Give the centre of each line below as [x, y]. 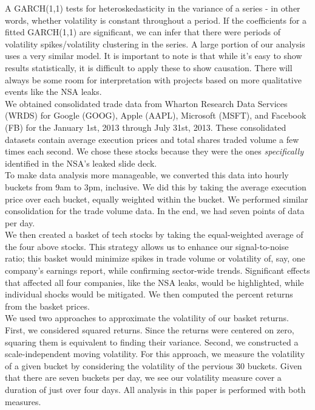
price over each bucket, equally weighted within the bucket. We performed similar [157, 199]
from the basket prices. [47, 306]
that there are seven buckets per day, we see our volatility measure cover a [143, 377]
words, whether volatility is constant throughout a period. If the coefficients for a [156, 20]
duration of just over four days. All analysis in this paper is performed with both [155, 389]
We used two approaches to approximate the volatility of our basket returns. [147, 318]
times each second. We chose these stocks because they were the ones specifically [154, 151]
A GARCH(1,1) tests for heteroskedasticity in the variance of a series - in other [153, 8]
